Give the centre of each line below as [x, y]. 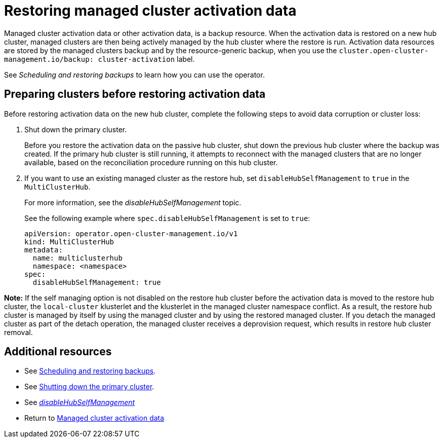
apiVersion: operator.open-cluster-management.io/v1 [131, 233]
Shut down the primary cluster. [76, 129]
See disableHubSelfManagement [80, 402]
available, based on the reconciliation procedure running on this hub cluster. [151, 162]
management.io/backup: [49, 59]
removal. [18, 332]
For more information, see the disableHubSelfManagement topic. [133, 202]
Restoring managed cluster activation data [150, 11]
